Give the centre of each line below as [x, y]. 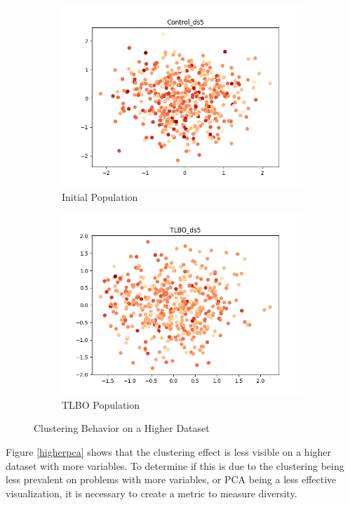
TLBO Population [101, 404]
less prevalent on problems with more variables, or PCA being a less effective [171, 479]
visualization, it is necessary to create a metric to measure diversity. [152, 493]
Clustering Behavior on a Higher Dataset [122, 428]
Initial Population [100, 196]
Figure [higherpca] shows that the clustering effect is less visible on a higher [169, 451]
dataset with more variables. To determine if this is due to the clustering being [175, 465]
